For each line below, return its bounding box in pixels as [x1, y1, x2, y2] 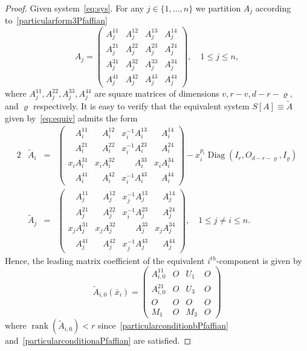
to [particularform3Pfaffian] [5, 14, 108, 27]
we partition [195, 2, 241, 14]
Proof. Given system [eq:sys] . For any [5, 2, 144, 14]
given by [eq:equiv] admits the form [5, 111, 138, 124]
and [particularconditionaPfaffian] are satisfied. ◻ [5, 334, 192, 347]
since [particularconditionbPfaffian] [97, 319, 228, 332]
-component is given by [216, 254, 302, 266]
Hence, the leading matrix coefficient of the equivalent [5, 254, 205, 266]
